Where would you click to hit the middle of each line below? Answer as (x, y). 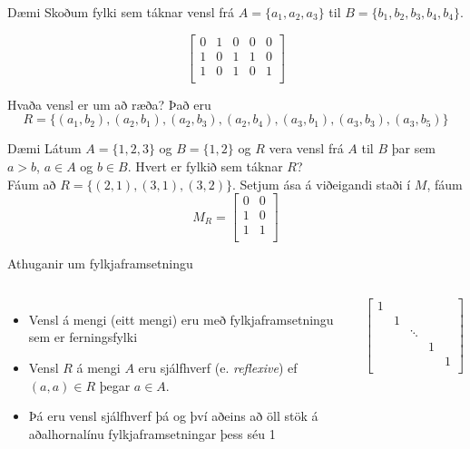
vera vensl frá (306, 148)
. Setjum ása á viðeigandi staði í (322, 184)
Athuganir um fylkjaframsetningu (100, 264)
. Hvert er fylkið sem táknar (205, 166)
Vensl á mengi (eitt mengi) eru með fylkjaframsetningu (181, 319)
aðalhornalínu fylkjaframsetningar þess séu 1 (152, 433)
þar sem (414, 148)
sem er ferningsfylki (83, 337)
